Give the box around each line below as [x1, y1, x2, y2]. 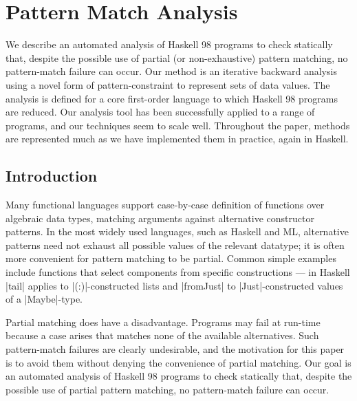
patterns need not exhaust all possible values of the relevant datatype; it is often [6, 237, 345, 252]
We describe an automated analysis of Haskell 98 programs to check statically [6, 37, 333, 52]
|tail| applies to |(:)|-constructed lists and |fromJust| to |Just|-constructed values [6, 278, 343, 292]
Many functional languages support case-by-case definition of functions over [6, 197, 325, 212]
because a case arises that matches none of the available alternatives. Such [6, 328, 319, 343]
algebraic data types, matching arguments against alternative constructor [6, 210, 314, 225]
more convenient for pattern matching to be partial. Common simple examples [6, 251, 336, 265]
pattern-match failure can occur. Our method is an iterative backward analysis [6, 64, 337, 78]
